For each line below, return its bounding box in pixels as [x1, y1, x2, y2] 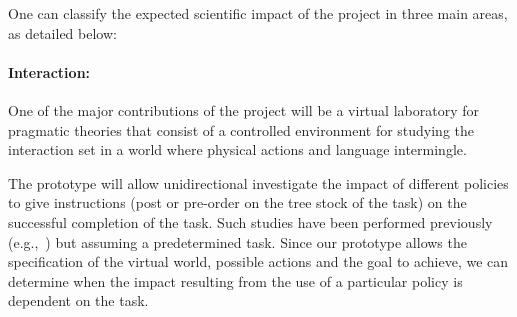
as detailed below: [8, 22, 117, 43]
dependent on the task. [8, 290, 149, 311]
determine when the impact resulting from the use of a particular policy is [8, 270, 463, 291]
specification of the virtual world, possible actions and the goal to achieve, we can [8, 251, 509, 272]
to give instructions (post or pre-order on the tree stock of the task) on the [8, 192, 467, 213]
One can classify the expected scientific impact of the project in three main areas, [8, 3, 508, 23]
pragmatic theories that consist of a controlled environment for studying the [8, 119, 475, 140]
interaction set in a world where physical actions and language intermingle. [8, 139, 467, 160]
